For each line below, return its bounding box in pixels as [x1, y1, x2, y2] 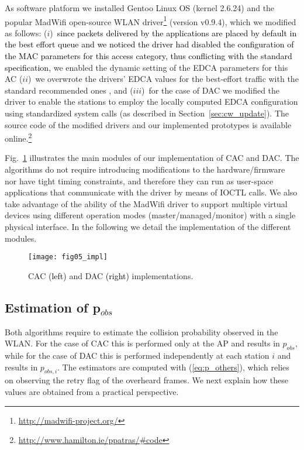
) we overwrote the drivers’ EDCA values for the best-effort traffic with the [28, 73, 299, 85]
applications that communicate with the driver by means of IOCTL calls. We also [5, 186, 298, 198]
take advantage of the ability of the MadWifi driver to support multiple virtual [5, 197, 288, 209]
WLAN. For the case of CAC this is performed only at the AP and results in [5, 337, 280, 349]
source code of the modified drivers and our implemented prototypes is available [5, 118, 292, 130]
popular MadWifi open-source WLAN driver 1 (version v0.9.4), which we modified [5, 13, 296, 28]
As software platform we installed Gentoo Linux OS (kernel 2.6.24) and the [5, 2, 275, 13]
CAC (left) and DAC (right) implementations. [28, 269, 194, 281]
